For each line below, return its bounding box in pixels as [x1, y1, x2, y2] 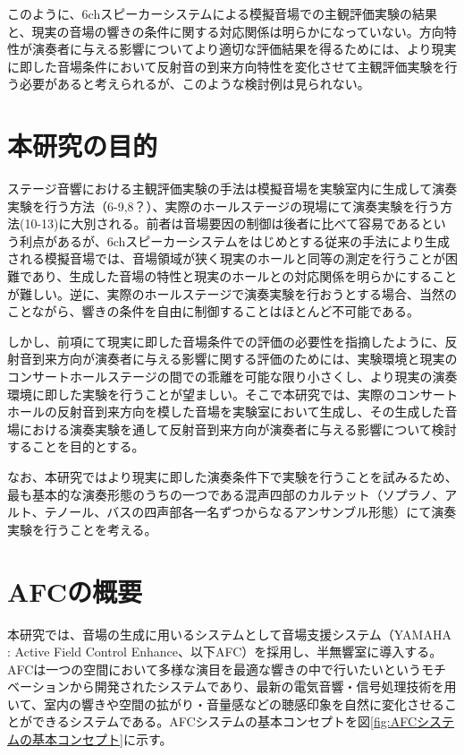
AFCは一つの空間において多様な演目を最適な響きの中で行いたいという [7, 659, 421, 678]
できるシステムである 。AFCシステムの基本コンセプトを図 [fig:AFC [31, 712, 418, 731]
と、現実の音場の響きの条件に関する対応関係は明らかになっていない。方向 [7, 21, 444, 40]
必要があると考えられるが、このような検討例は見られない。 [19, 74, 370, 93]
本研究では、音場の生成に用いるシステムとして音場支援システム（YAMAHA [7, 624, 451, 643]
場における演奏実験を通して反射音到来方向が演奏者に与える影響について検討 [7, 419, 457, 438]
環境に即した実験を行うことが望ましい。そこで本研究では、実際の [7, 384, 395, 403]
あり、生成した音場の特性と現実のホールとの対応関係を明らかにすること [31, 267, 458, 286]
